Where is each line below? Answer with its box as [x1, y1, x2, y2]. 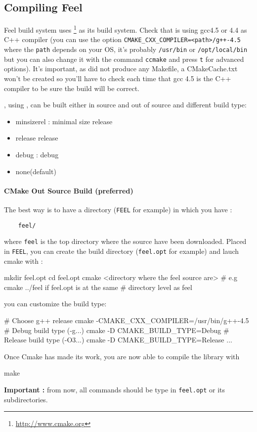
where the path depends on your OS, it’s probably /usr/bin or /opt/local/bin [4, 44, 248, 54]
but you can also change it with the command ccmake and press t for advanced [4, 53, 244, 64]
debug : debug [15, 149, 59, 159]
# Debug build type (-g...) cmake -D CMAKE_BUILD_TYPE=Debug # [4, 325, 229, 335]
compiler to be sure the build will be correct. [4, 83, 140, 93]
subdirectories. [4, 394, 48, 404]
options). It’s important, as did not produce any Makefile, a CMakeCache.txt [4, 63, 238, 74]
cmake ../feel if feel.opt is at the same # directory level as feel [4, 282, 192, 292]
